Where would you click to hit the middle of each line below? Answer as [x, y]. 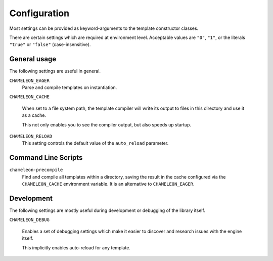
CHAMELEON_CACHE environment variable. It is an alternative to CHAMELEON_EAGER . [108, 184]
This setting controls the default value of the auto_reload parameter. [95, 143]
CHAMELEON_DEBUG [30, 220]
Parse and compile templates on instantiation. [70, 88]
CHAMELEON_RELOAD [31, 136]
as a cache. [34, 115]
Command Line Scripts [46, 158]
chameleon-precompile [36, 170]
